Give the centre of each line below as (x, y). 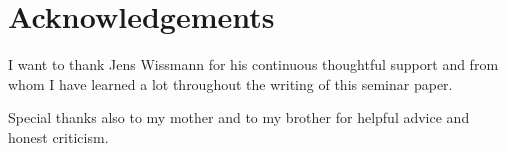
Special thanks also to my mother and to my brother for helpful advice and (239, 117)
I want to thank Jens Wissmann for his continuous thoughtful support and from (253, 64)
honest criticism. (58, 136)
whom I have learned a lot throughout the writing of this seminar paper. (230, 83)
